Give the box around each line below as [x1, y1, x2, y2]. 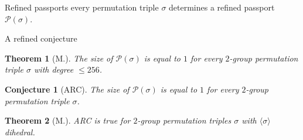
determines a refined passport [169, 1, 275, 13]
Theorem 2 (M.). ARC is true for [5, 114, 131, 127]
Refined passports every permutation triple [5, 1, 159, 13]
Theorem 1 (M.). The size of [5, 52, 113, 64]
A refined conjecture [5, 32, 77, 45]
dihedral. [5, 125, 35, 138]
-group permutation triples [137, 114, 231, 127]
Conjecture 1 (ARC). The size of [5, 83, 130, 95]
